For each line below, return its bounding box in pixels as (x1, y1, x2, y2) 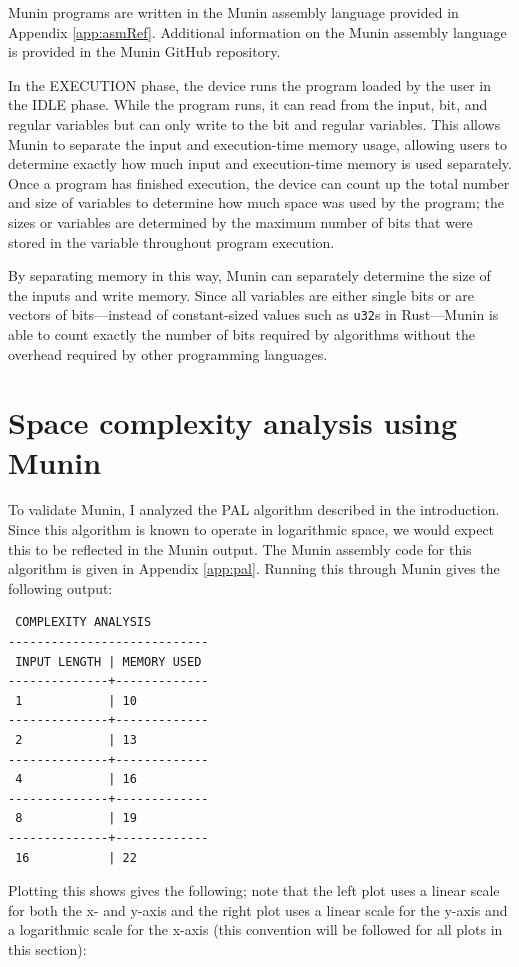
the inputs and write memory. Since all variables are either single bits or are (8, 284, 475, 305)
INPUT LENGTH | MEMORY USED (15, 654, 202, 669)
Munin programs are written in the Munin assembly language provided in (8, 2, 459, 22)
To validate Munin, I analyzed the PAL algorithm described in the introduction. (8, 499, 500, 520)
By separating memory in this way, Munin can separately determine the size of (8, 265, 491, 286)
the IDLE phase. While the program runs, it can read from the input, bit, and (8, 94, 488, 115)
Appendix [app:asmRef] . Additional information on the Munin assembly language (8, 21, 507, 42)
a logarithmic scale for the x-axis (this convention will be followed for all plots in (8, 919, 503, 940)
